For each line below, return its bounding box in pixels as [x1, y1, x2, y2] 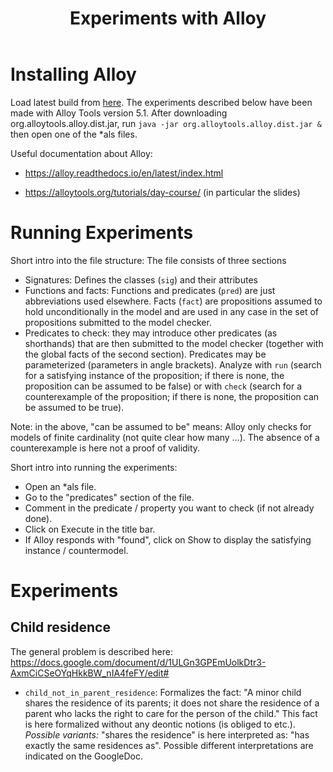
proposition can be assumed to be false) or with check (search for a [24, 380, 303, 392]
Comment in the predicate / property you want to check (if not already [24, 502, 315, 514]
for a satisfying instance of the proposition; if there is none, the [24, 369, 285, 381]
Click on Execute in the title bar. [24, 523, 156, 535]
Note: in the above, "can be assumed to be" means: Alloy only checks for [10, 420, 312, 432]
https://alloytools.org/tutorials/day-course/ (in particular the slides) [24, 186, 301, 198]
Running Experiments [10, 222, 194, 244]
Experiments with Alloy [69, 7, 267, 30]
